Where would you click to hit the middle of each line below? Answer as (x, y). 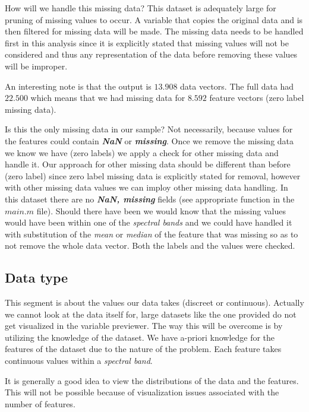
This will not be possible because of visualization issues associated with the (142, 392)
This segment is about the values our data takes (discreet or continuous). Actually (154, 302)
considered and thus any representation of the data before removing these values (151, 54)
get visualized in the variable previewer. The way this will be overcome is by (144, 326)
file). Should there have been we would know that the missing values (161, 210)
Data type (37, 278)
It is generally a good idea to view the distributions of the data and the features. (152, 380)
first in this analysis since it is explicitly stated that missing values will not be (147, 42)
